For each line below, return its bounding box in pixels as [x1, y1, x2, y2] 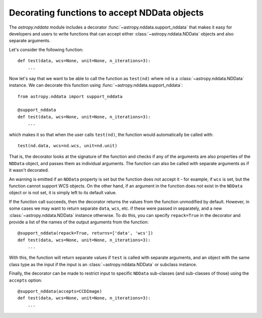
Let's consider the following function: [9, 47, 83, 52]
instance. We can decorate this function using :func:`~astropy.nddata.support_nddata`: [9, 83, 183, 88]
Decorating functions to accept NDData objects [9, 7, 204, 18]
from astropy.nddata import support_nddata [17, 94, 123, 99]
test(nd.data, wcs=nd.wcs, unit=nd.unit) [17, 143, 117, 149]
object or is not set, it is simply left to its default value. [9, 190, 117, 196]
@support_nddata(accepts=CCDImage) [17, 289, 102, 294]
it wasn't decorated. [9, 167, 49, 173]
